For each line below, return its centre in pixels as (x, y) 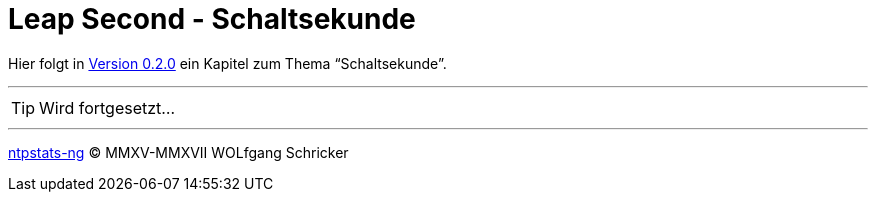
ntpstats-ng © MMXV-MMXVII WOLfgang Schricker (178, 152)
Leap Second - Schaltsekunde (212, 19)
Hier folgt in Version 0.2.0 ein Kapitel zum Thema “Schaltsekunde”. (227, 63)
